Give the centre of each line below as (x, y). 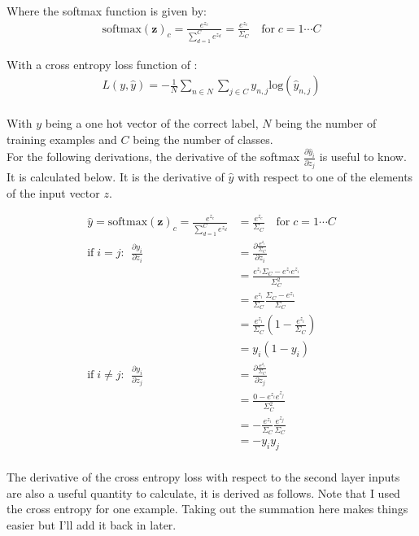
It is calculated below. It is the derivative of (116, 177)
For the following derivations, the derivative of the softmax (153, 157)
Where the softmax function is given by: (107, 11)
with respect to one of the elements (325, 177)
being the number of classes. (203, 139)
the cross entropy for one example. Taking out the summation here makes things (207, 509)
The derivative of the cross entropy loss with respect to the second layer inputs (203, 476)
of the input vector (53, 192)
